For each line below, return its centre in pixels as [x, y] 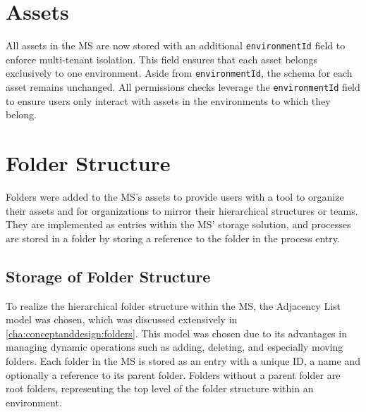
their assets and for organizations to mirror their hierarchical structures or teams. [182, 210]
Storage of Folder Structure [108, 276]
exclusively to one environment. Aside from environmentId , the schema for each [179, 73]
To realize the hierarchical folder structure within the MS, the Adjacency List [173, 305]
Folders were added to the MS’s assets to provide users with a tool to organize [175, 196]
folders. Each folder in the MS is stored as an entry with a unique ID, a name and [183, 360]
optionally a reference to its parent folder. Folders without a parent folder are [173, 374]
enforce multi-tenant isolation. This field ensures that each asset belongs [161, 59]
